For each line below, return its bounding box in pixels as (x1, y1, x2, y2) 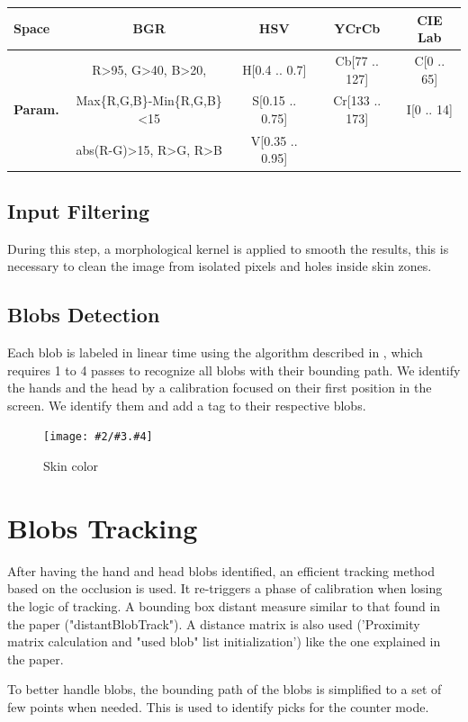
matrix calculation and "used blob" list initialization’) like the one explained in (7, 632, 441, 651)
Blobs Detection (7, 301, 160, 329)
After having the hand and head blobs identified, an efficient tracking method (7, 561, 436, 580)
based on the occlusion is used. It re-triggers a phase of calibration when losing (7, 579, 443, 598)
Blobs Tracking (7, 509, 198, 546)
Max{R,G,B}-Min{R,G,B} (76, 91, 222, 110)
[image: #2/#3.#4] (43, 430, 153, 444)
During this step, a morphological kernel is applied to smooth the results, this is (7, 239, 449, 257)
